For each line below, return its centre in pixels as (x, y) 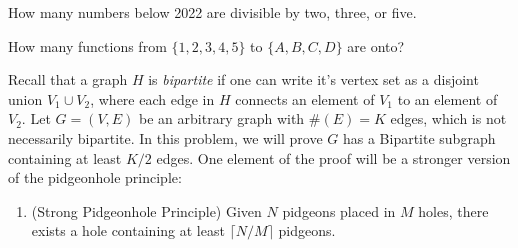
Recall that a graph (68, 79)
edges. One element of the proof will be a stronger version (333, 157)
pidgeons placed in (339, 210)
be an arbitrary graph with (222, 118)
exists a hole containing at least (128, 230)
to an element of (447, 98)
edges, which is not (448, 118)
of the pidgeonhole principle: (95, 177)
